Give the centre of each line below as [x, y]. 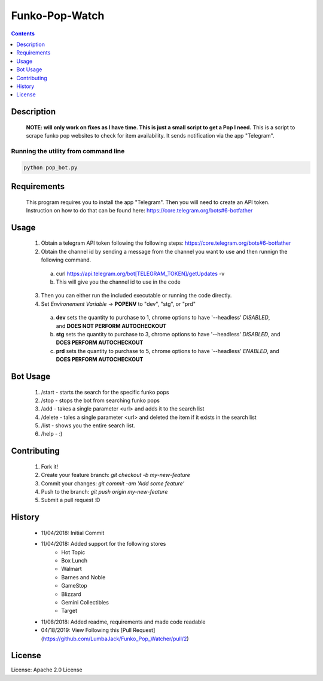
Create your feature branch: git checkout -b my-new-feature [116, 475]
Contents [23, 34]
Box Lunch [74, 561]
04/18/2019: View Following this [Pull [86, 630]
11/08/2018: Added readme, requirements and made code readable [123, 622]
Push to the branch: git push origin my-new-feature [104, 492]
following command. [66, 260]
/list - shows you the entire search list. [88, 425]
